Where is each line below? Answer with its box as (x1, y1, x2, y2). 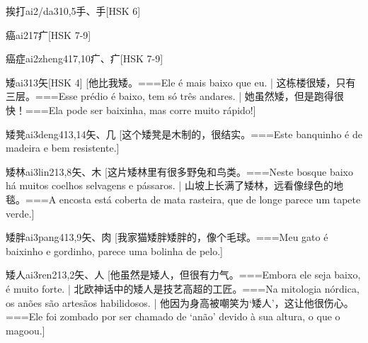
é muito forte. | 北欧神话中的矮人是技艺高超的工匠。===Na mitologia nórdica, (6, 281, 360, 296)
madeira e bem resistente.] (6, 140, 120, 155)
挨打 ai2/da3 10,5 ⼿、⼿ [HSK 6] (6, 4, 141, 18)
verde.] (6, 206, 35, 220)
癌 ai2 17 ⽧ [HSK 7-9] (6, 27, 91, 42)
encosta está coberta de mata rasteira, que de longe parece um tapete (59, 191, 361, 206)
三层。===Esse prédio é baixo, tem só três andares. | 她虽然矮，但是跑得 (6, 89, 334, 103)
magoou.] (6, 322, 45, 337)
